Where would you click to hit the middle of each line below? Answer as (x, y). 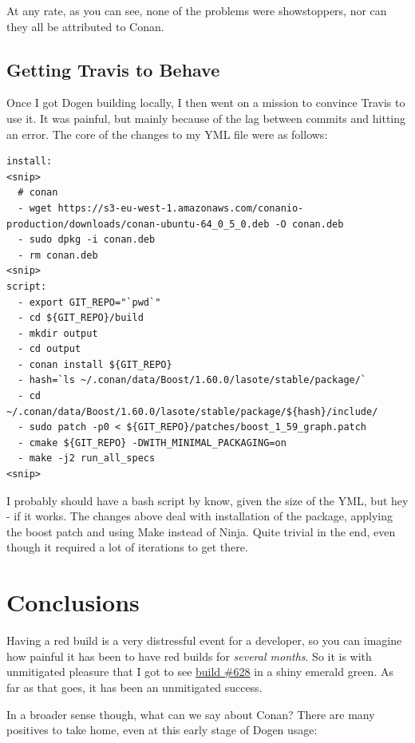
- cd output (49, 349)
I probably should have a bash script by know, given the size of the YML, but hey (207, 500)
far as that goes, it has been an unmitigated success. (134, 687)
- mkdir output (58, 333)
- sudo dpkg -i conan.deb (87, 240)
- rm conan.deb (58, 255)
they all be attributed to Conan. (85, 26)
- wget (35, 208)
